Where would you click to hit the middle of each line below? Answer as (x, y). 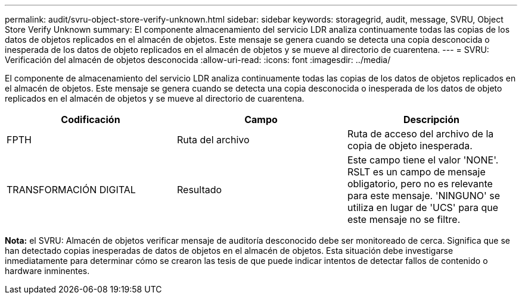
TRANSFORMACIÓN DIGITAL (71, 190)
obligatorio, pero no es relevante (420, 184)
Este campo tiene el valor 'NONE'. (423, 160)
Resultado (199, 190)
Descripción (431, 119)
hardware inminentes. (47, 271)
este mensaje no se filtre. (404, 219)
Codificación (91, 119)
